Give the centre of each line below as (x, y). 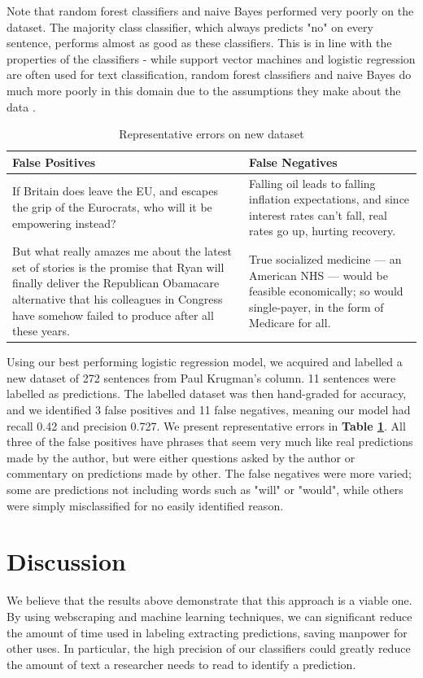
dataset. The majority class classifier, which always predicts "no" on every (190, 26)
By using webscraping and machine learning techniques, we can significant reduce (209, 616)
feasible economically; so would (326, 291)
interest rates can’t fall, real (318, 214)
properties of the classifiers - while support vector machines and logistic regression (211, 58)
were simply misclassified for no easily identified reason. (145, 505)
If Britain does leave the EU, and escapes (116, 191)
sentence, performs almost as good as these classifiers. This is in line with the (199, 43)
